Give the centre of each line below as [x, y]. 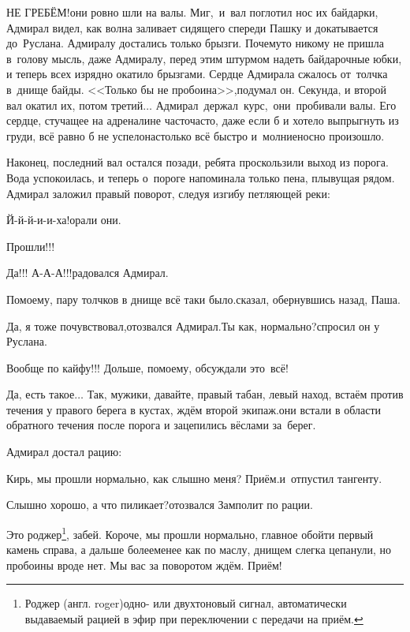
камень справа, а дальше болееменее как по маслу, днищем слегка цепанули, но [199, 550]
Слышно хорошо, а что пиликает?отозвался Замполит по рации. [160, 505]
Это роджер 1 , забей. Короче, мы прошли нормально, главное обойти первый [190, 533]
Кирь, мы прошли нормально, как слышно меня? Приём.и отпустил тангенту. [194, 478]
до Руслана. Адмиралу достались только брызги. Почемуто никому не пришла [196, 43]
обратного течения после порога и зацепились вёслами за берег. [161, 425]
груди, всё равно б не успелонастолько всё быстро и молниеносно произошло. [196, 135]
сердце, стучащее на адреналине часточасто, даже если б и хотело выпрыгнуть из [203, 120]
